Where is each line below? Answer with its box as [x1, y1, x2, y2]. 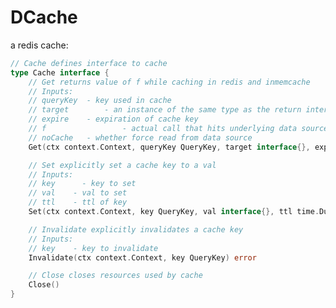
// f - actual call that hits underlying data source [28, 124, 329, 134]
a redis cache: [10, 39, 69, 51]
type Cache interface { [10, 67, 110, 78]
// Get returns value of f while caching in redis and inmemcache [28, 77, 311, 87]
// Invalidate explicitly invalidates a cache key [28, 224, 244, 235]
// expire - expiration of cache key [28, 114, 199, 125]
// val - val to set [28, 188, 128, 198]
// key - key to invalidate [28, 243, 159, 253]
